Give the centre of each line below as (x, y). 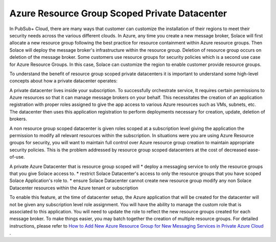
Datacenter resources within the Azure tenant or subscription (74, 188)
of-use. (17, 157)
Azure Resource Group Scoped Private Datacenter (118, 13)
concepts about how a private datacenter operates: (63, 81)
